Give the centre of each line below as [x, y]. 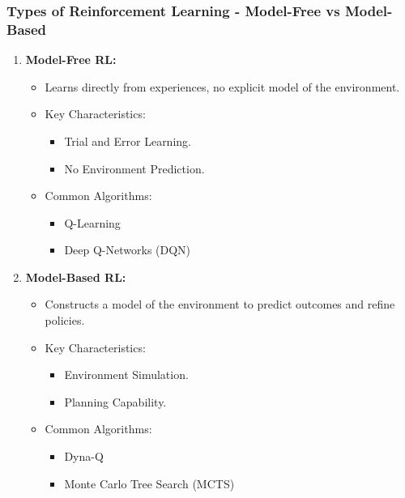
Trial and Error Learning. [128, 140]
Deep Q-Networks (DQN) [128, 250]
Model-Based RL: [76, 277]
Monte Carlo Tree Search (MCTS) [149, 483]
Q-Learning [92, 222]
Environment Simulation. [126, 375]
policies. [65, 320]
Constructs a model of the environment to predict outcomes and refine [220, 304]
